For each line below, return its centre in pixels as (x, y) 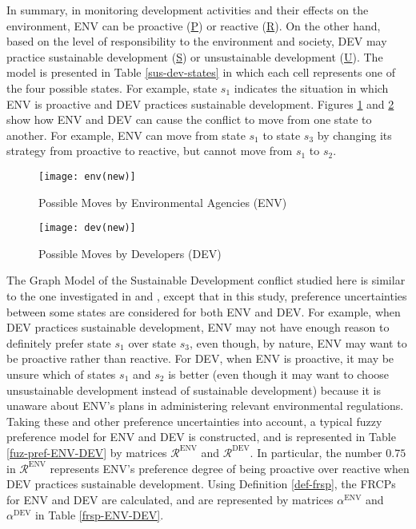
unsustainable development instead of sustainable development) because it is (194, 390)
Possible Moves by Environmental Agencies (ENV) (163, 202)
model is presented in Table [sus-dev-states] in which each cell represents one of (201, 72)
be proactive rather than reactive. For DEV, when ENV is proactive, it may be (200, 358)
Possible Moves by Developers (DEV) (130, 253)
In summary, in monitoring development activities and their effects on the (188, 10)
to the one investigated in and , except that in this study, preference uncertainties (207, 296)
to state (282, 135)
